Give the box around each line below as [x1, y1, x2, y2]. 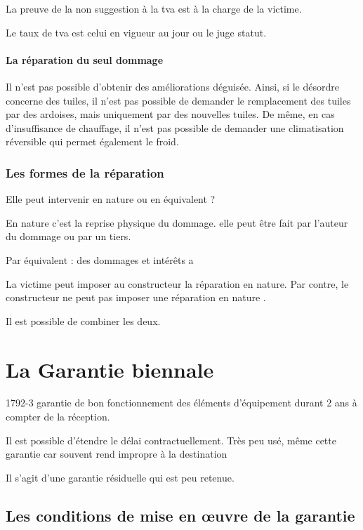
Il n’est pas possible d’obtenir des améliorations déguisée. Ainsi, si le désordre [6, 79, 339, 93]
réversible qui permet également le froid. [6, 134, 179, 149]
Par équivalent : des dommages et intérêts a [6, 252, 194, 267]
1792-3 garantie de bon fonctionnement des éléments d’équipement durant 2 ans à [6, 395, 357, 410]
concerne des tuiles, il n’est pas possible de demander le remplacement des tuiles [6, 93, 351, 107]
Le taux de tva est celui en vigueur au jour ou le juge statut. [6, 25, 267, 39]
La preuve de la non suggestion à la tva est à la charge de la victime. [6, 1, 302, 15]
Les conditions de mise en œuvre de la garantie [6, 504, 355, 526]
